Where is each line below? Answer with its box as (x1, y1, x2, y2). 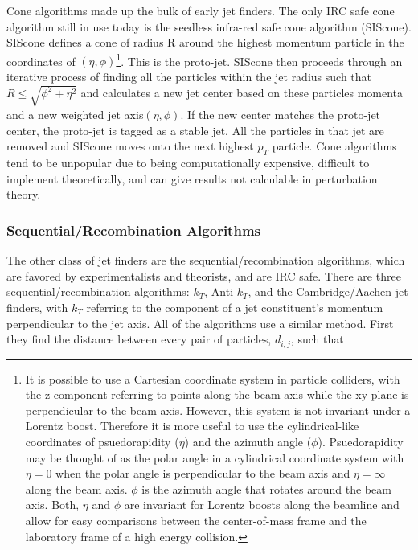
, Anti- (204, 283, 237, 300)
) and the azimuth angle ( (184, 433, 312, 449)
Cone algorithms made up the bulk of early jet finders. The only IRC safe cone (6, 2, 395, 18)
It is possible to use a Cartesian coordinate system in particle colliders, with (25, 370, 400, 387)
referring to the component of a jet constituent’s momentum (86, 298, 383, 315)
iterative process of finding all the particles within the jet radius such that (6, 68, 372, 85)
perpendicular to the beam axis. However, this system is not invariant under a (25, 401, 411, 418)
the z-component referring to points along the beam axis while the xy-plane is (25, 386, 409, 403)
